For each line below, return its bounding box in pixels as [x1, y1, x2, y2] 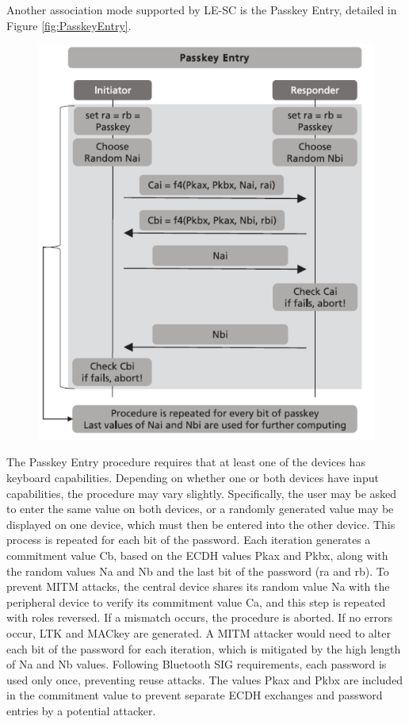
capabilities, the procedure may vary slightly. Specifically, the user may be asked [6, 485, 397, 501]
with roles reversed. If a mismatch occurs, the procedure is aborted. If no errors [6, 609, 392, 626]
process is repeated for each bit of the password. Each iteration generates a [6, 531, 371, 548]
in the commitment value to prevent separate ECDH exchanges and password [6, 687, 383, 703]
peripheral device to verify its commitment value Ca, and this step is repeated [6, 593, 386, 610]
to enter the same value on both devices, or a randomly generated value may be [6, 500, 394, 517]
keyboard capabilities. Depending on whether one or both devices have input [6, 469, 379, 486]
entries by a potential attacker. [6, 702, 156, 718]
